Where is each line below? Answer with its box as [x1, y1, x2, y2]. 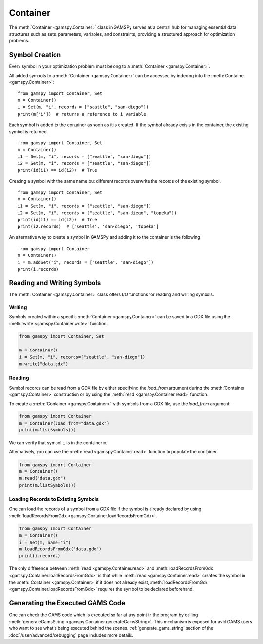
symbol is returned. [9, 129, 48, 135]
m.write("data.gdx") [19, 361, 68, 367]
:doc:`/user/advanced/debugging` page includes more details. [9, 632, 133, 638]
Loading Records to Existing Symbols [9, 496, 99, 503]
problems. [9, 38, 29, 44]
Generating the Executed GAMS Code [9, 599, 126, 607]
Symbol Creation [9, 51, 61, 59]
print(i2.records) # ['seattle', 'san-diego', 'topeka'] [18, 224, 159, 229]
